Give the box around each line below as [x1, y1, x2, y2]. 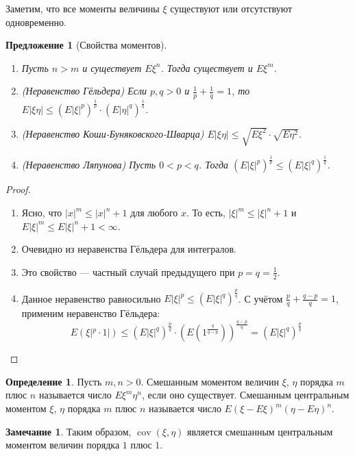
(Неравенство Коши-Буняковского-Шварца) [21, 126, 204, 140]
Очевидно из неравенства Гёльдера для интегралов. [21, 242, 237, 256]
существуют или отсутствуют [170, 1, 293, 15]
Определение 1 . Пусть [5, 374, 102, 388]
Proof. [5, 182, 31, 197]
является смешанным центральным [187, 424, 333, 438]
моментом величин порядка [5, 438, 120, 452]
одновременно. [5, 14, 66, 29]
